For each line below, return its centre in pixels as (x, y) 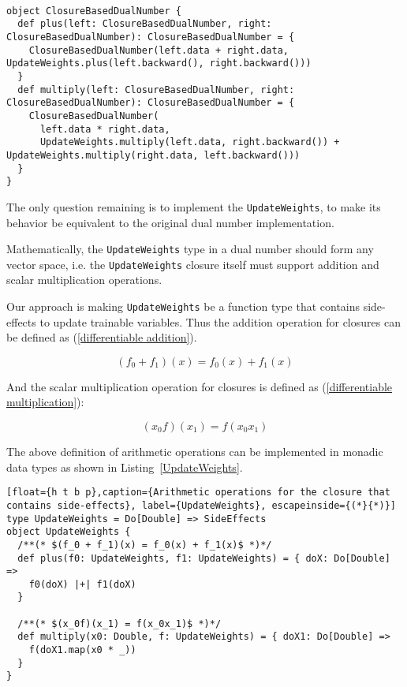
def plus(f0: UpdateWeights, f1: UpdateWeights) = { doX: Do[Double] (204, 558)
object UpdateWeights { (69, 532)
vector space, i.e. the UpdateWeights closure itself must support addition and (193, 264)
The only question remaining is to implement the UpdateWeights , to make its (194, 206)
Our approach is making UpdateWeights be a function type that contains (183, 306)
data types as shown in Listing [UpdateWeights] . (125, 467)
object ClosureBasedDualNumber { (94, 11)
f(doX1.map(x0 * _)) (82, 650)
